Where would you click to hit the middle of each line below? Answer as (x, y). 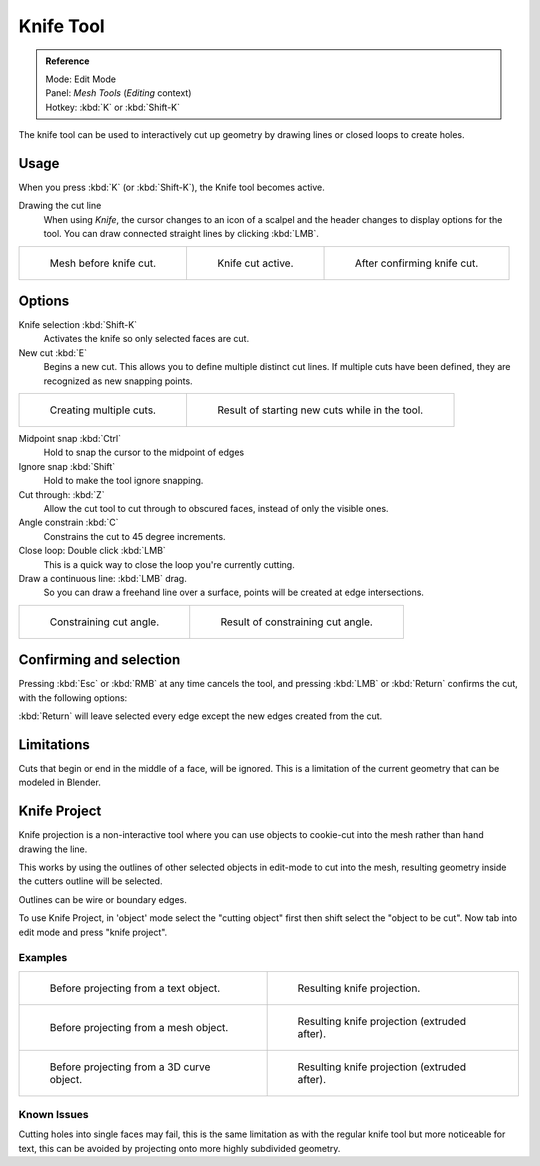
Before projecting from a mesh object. (139, 1027)
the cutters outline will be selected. (90, 881)
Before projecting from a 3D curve (130, 1067)
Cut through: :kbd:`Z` (61, 494)
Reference (67, 61)
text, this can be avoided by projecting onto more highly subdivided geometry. (179, 1148)
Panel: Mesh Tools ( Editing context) (118, 93)
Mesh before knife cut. (103, 263)
